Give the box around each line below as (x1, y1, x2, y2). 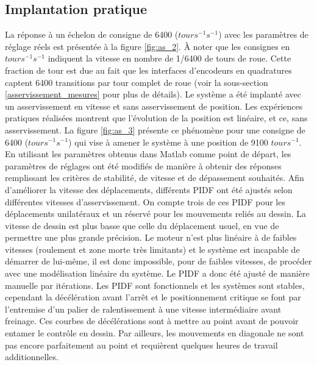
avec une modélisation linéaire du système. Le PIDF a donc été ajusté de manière (5, 267, 310, 280)
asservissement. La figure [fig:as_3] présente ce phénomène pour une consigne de (5, 123, 305, 136)
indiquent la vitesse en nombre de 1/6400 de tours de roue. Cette (48, 52, 291, 65)
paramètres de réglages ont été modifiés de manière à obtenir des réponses (5, 159, 282, 172)
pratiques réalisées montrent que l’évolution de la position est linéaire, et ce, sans (5, 112, 308, 124)
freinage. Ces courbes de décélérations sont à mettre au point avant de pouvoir (5, 314, 299, 327)
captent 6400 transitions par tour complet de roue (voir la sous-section (5, 76, 268, 88)
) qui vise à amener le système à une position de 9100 (68, 135, 268, 148)
